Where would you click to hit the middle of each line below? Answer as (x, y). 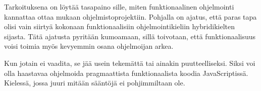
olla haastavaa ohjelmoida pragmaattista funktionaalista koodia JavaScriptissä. (126, 73)
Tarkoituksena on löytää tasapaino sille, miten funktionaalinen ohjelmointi (119, 7)
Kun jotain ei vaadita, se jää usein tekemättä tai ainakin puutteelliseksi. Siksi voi (130, 63)
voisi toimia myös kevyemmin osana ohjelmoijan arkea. (89, 46)
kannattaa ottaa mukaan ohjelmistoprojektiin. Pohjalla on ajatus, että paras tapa (130, 16)
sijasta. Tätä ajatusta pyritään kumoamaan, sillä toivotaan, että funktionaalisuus (130, 36)
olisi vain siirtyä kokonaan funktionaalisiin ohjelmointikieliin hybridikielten (119, 26)
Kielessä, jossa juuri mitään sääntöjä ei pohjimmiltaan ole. (95, 83)
